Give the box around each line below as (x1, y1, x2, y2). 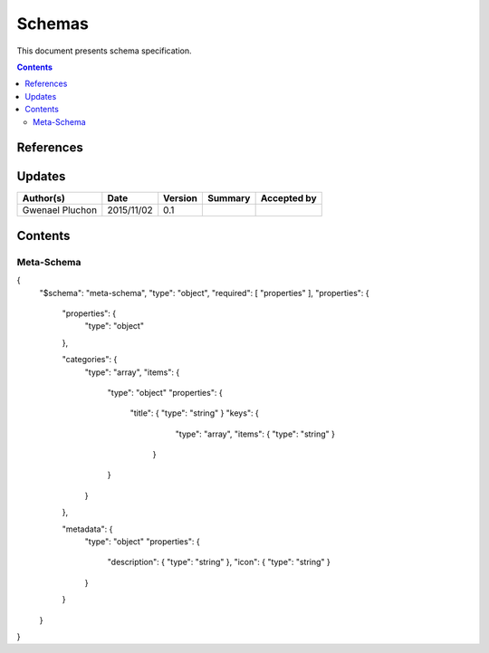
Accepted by (260, 192, 317, 205)
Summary (206, 192, 251, 205)
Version (163, 192, 198, 205)
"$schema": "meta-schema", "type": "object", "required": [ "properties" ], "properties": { (39, 287, 369, 298)
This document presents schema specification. (16, 45, 192, 56)
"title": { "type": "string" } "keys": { (129, 408, 260, 418)
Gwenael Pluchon (22, 204, 98, 216)
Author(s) (22, 192, 65, 205)
